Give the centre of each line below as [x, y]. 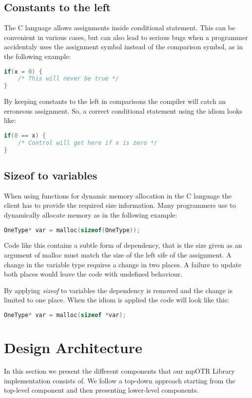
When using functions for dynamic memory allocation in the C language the [118, 195]
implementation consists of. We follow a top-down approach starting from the [120, 380]
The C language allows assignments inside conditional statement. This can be [120, 28]
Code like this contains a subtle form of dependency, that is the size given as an [123, 245]
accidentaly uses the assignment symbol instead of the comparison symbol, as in [123, 47]
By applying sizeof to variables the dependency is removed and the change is [118, 290]
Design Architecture [73, 348]
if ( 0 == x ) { [25, 135]
